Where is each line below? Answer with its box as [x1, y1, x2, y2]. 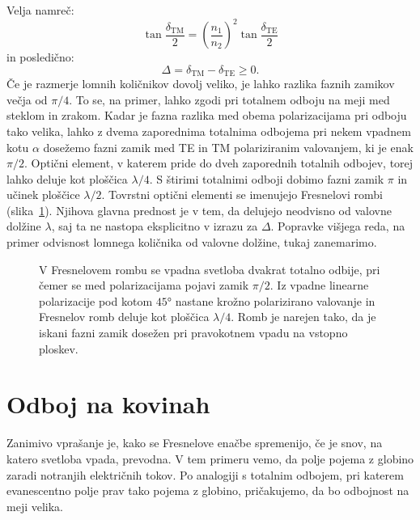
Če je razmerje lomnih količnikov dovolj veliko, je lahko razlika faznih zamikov [6, 75, 395, 92]
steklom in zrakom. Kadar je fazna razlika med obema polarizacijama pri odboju [6, 107, 407, 124]
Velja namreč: [6, 2, 74, 18]
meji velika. [6, 497, 63, 514]
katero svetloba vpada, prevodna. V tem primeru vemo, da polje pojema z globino [6, 450, 414, 467]
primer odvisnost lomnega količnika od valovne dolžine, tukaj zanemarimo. [6, 234, 377, 251]
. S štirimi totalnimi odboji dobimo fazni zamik [149, 170, 384, 187]
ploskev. [39, 340, 78, 357]
